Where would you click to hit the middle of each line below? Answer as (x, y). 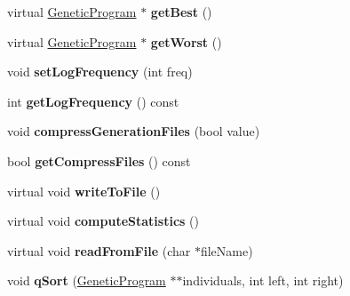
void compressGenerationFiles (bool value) (134, 131)
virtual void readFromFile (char (99, 250)
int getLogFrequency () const (93, 101)
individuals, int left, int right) (263, 280)
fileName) (227, 250)
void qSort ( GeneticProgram (87, 280)
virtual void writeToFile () (84, 191)
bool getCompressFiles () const (99, 160)
